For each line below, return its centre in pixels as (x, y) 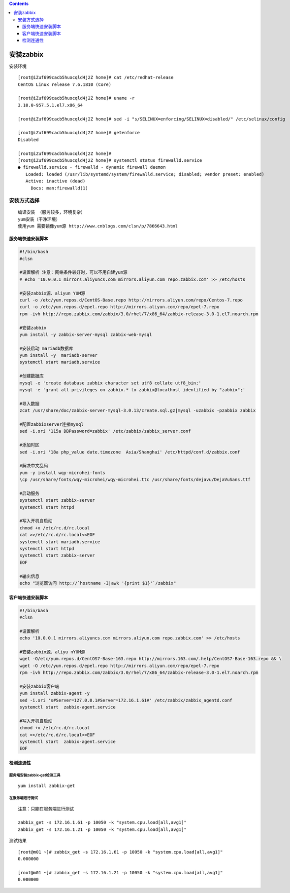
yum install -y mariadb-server (59, 355)
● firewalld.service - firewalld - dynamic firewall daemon (92, 167)
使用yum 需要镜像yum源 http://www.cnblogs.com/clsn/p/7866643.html (98, 226)
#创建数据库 (32, 376)
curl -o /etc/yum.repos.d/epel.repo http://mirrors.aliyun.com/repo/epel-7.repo (119, 307)
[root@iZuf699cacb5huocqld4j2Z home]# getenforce (79, 133)
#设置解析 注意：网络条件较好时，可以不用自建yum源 (73, 272)
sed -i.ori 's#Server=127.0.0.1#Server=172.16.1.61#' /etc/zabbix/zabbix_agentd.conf (126, 700)
